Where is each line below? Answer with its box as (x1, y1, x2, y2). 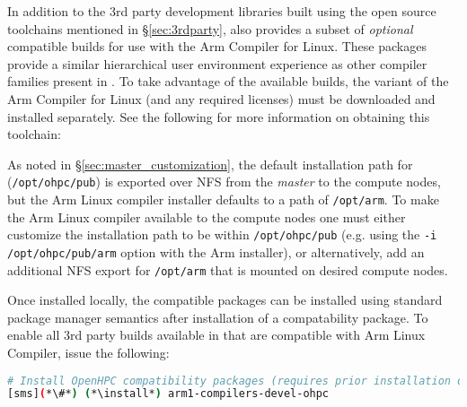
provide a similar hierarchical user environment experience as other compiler (7, 54, 427, 73)
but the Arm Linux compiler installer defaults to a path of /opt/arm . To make (7, 190, 439, 208)
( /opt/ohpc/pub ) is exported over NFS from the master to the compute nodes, (7, 172, 441, 191)
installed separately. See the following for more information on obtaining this (7, 107, 430, 126)
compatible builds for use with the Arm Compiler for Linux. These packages (7, 37, 427, 56)
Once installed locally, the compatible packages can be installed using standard (7, 290, 443, 309)
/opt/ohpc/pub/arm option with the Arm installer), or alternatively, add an (7, 242, 425, 261)
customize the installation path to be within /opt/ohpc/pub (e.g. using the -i (7, 225, 437, 244)
